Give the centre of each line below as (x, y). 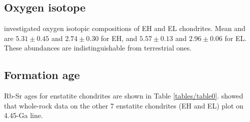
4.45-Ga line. (23, 115)
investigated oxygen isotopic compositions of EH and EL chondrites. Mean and (125, 28)
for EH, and (119, 38)
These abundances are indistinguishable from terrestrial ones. (98, 48)
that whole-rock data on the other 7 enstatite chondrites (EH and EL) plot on (124, 105)
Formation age (42, 75)
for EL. (236, 38)
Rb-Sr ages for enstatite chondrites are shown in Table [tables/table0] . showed (124, 96)
